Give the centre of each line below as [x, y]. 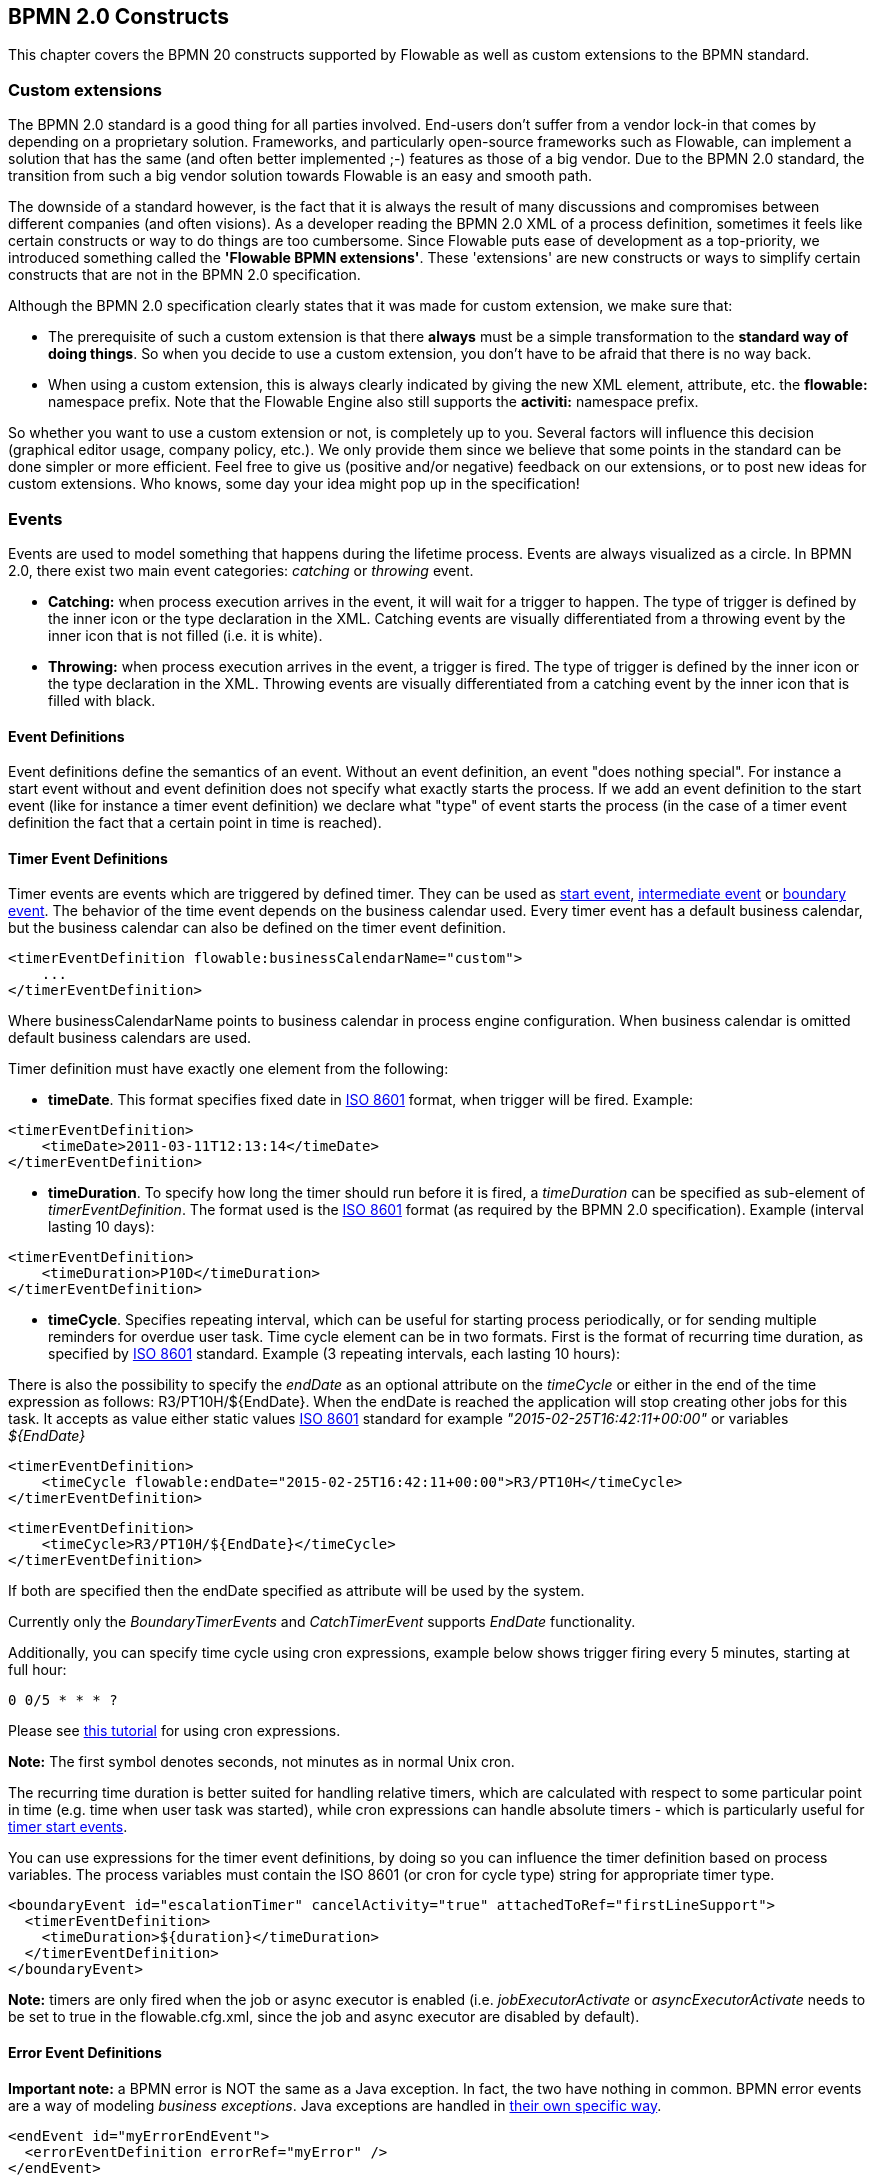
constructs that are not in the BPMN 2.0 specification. [184, 275]
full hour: [37, 1670]
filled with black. [102, 700]
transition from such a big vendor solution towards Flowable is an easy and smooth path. [300, 176]
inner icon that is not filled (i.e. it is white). [185, 635]
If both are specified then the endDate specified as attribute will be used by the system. [296, 1591]
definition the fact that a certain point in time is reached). [195, 823]
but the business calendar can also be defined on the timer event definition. [257, 928]
